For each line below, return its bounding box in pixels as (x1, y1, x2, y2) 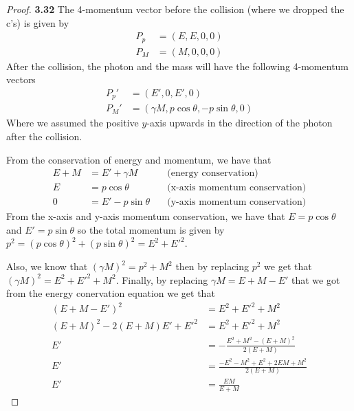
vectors (6, 72, 36, 87)
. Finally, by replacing (115, 272, 208, 287)
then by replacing (175, 259, 250, 274)
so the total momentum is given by (77, 222, 225, 236)
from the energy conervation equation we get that (6, 286, 215, 300)
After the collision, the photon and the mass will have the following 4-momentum (6, 58, 349, 73)
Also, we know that (6, 259, 88, 274)
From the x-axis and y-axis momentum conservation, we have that (6, 209, 285, 223)
